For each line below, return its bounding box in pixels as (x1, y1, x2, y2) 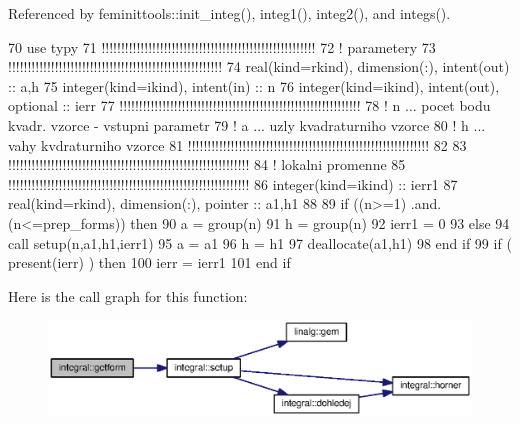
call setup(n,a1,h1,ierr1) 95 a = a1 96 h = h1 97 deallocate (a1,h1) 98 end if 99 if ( (8, 232, 512, 253)
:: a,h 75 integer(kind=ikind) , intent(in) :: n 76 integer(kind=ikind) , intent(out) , (8, 75, 500, 96)
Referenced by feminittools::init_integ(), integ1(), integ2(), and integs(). (8, 3, 451, 23)
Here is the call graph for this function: (8, 285, 248, 306)
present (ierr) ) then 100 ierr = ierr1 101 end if (8, 252, 291, 273)
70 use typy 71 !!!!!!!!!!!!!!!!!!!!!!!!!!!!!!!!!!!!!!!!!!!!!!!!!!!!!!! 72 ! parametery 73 (8, 36, 436, 57)
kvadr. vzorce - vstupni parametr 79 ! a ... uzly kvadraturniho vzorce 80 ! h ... (8, 114, 486, 135)
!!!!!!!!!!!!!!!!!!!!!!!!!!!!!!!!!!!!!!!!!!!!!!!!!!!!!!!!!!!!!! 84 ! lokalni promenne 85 (8, 154, 406, 175)
